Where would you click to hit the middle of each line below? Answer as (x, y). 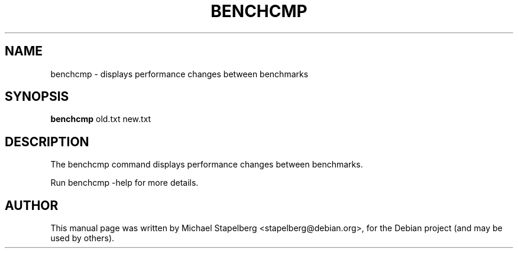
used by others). (82, 238)
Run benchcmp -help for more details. (124, 183)
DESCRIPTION (47, 142)
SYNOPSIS (37, 97)
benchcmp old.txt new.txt (101, 119)
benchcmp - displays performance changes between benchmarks (179, 74)
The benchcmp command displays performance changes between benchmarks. (207, 165)
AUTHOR (32, 205)
